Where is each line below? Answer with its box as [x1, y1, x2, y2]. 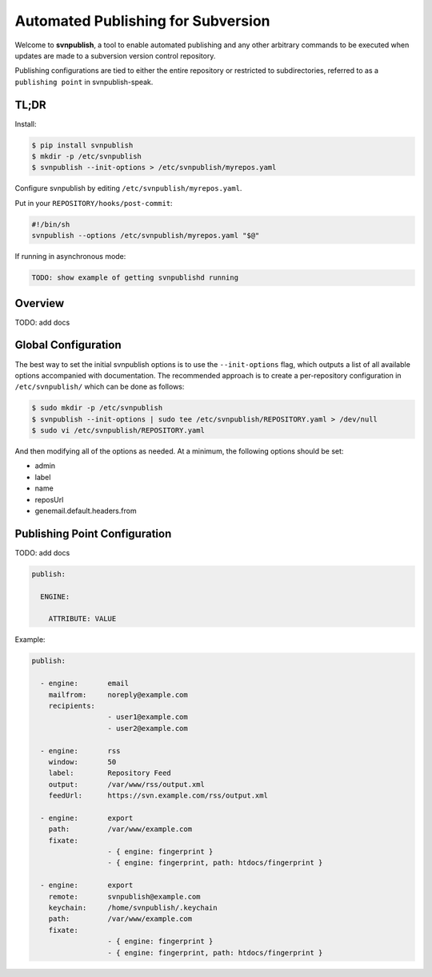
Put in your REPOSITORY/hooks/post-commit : [14, 198, 173, 208]
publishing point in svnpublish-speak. [14, 77, 154, 87]
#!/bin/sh [31, 220, 70, 228]
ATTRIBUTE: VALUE [48, 614, 117, 624]
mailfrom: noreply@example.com [48, 690, 188, 699]
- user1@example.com [107, 713, 188, 721]
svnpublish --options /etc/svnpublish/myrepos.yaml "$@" [31, 231, 260, 240]
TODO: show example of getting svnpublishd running [31, 273, 239, 282]
